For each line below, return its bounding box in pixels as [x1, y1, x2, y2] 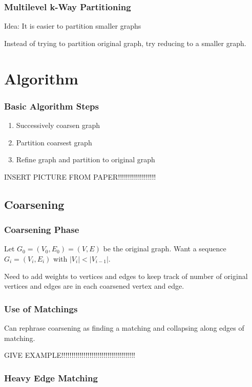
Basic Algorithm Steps [4, 99, 99, 112]
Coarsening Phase [4, 223, 79, 236]
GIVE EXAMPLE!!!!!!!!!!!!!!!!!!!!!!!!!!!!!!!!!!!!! [4, 350, 135, 360]
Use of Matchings [4, 302, 78, 315]
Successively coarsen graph [16, 120, 100, 130]
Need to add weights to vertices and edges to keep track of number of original [4, 270, 248, 281]
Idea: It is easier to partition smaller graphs [4, 20, 141, 31]
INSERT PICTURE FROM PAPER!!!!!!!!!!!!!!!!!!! [4, 171, 156, 182]
